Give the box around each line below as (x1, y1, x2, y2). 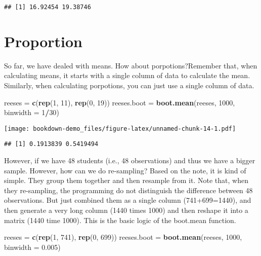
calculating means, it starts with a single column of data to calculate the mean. (4, 70, 250, 81)
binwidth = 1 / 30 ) (4, 107, 59, 118)
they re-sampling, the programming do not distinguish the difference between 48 (4, 185, 253, 195)
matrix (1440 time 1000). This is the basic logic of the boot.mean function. (4, 214, 236, 225)
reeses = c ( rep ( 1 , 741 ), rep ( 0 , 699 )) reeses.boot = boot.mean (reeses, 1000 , (4, 232, 242, 242)
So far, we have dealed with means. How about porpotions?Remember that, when (4, 60, 257, 70)
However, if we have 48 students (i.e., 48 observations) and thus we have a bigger (4, 155, 255, 166)
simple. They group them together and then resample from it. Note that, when (4, 175, 248, 186)
